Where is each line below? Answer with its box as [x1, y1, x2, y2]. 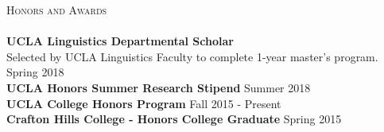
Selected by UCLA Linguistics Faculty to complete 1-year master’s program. [6, 48, 378, 64]
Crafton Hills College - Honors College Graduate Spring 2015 [6, 111, 342, 127]
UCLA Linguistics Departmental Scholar [6, 33, 234, 49]
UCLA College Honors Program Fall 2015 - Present [6, 95, 281, 111]
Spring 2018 [6, 64, 64, 80]
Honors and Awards [6, 2, 107, 17]
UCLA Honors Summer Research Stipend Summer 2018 [6, 79, 311, 95]
